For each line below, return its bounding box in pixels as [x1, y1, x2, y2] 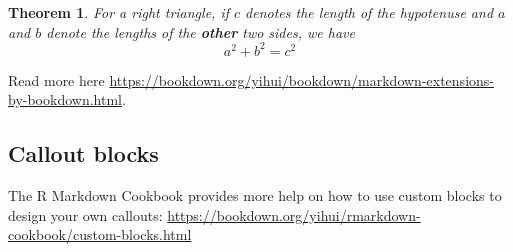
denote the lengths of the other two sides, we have [46, 21, 355, 42]
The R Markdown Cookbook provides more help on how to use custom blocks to [8, 185, 502, 206]
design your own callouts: [8, 204, 163, 225]
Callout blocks [8, 138, 159, 169]
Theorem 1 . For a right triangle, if [8, 2, 229, 22]
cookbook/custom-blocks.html [8, 224, 192, 245]
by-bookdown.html [8, 89, 122, 110]
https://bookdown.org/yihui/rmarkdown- [167, 204, 421, 225]
